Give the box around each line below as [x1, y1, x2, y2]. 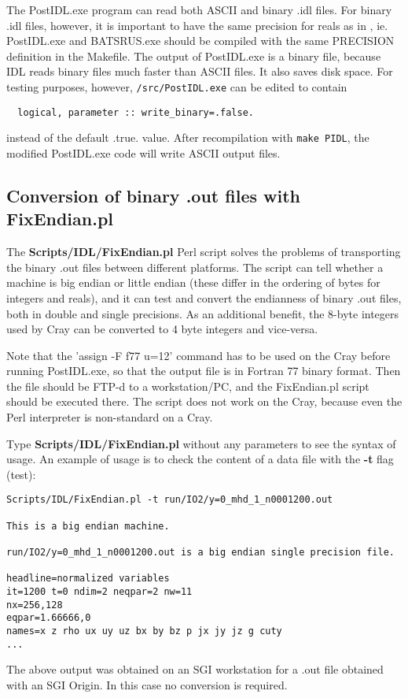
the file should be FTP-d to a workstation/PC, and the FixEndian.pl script [6, 377, 369, 394]
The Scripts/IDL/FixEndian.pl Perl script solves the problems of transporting [6, 243, 401, 260]
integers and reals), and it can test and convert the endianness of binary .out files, [6, 289, 402, 306]
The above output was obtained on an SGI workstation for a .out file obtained [6, 661, 384, 678]
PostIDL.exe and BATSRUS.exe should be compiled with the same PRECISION [6, 32, 395, 49]
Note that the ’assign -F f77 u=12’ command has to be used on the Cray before [6, 347, 391, 363]
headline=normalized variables [6, 573, 170, 585]
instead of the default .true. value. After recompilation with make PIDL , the [6, 129, 369, 146]
